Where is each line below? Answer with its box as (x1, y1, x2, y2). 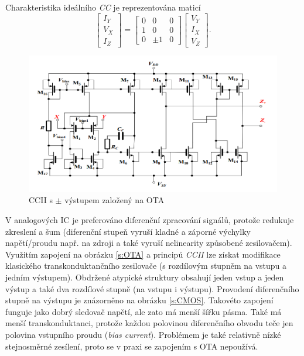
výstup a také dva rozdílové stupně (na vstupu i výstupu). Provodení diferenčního (5, 282, 299, 295)
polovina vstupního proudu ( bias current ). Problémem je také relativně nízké (5, 328, 281, 340)
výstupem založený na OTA (64, 194, 165, 206)
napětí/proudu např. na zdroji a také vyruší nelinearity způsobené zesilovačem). (5, 237, 292, 249)
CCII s (29, 194, 53, 206)
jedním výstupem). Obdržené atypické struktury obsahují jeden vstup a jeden (5, 271, 284, 283)
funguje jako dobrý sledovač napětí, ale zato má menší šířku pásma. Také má (5, 305, 282, 317)
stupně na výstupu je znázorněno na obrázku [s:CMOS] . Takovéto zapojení (5, 294, 274, 306)
